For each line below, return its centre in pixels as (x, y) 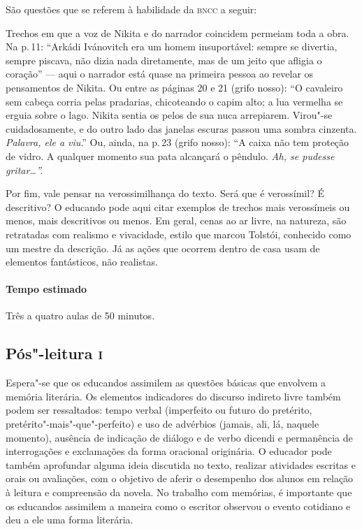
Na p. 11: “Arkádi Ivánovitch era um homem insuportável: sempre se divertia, (172, 46)
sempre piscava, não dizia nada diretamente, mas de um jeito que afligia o (164, 60)
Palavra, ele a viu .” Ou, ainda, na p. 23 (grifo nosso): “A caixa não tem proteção (178, 142)
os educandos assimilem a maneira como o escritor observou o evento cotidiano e (178, 506)
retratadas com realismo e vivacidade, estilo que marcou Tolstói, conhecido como (179, 234)
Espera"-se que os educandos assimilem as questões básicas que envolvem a (166, 383)
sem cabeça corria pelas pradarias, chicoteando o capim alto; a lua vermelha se (174, 101)
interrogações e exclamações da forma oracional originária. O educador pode (169, 451)
